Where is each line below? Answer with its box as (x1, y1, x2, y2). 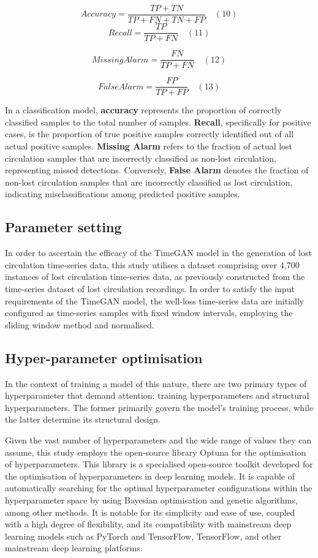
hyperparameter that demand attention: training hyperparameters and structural (5, 389, 309, 402)
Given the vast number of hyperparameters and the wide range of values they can (5, 433, 312, 446)
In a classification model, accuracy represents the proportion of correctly (5, 104, 282, 116)
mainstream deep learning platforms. (5, 541, 143, 554)
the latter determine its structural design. (5, 413, 161, 426)
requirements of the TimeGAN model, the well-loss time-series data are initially (5, 294, 305, 307)
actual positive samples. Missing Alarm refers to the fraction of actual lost (5, 140, 293, 153)
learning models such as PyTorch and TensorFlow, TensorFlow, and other (5, 529, 282, 542)
